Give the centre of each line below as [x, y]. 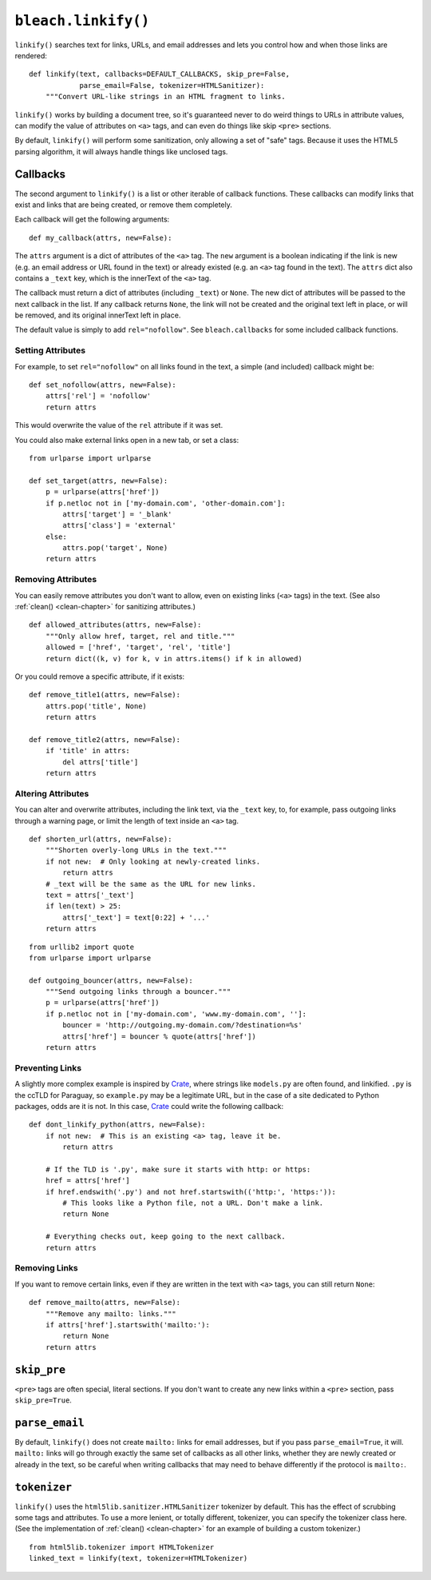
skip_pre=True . [43, 1400]
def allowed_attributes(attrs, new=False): [115, 625]
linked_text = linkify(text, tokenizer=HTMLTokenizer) [138, 1558]
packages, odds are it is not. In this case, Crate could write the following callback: [149, 1106]
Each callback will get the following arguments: [92, 219]
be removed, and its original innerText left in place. [98, 315]
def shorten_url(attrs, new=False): [101, 839]
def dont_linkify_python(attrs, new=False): [118, 1125]
